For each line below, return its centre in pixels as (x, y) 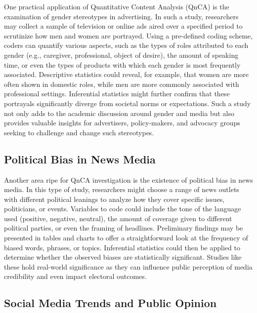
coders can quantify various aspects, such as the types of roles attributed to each (126, 45)
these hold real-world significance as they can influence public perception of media (128, 266)
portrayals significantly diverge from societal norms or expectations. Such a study (128, 103)
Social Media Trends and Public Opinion (110, 303)
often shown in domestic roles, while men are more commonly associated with (122, 84)
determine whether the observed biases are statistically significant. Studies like (123, 257)
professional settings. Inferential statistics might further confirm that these (117, 94)
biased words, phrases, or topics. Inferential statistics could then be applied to (122, 247)
